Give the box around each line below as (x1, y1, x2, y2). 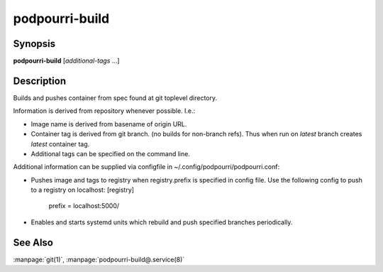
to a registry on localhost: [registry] (30, 185, 135, 195)
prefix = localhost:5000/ (48, 202, 120, 210)
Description (13, 75, 67, 87)
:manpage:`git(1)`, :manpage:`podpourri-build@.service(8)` (13, 255, 185, 263)
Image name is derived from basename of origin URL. (30, 119, 187, 128)
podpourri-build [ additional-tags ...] (13, 57, 120, 65)
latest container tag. (30, 139, 90, 148)
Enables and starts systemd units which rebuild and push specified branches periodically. (30, 217, 293, 227)
